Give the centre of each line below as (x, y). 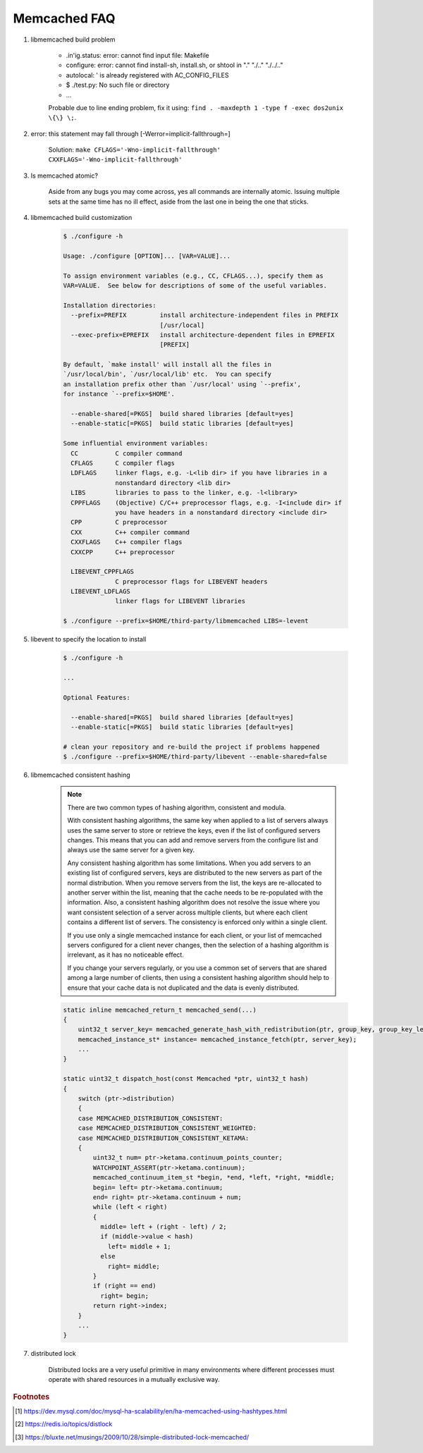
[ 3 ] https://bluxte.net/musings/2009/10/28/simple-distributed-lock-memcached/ (132, 1437)
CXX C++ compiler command (130, 532)
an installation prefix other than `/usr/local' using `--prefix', (182, 384)
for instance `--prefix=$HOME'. (119, 394)
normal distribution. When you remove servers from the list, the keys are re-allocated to (195, 883)
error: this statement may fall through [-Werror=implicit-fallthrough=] (130, 133)
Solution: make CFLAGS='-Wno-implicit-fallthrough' (135, 150)
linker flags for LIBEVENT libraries (180, 601)
